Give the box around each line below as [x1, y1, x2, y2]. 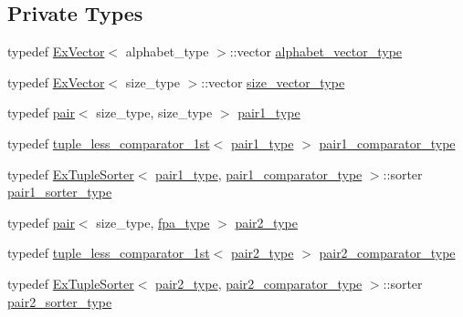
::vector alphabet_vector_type [229, 42, 403, 61]
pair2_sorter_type [7, 291, 112, 311]
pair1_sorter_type [7, 182, 112, 201]
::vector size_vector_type [201, 72, 345, 91]
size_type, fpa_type [96, 212, 210, 231]
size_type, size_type [96, 103, 213, 122]
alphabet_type [125, 42, 209, 61]
